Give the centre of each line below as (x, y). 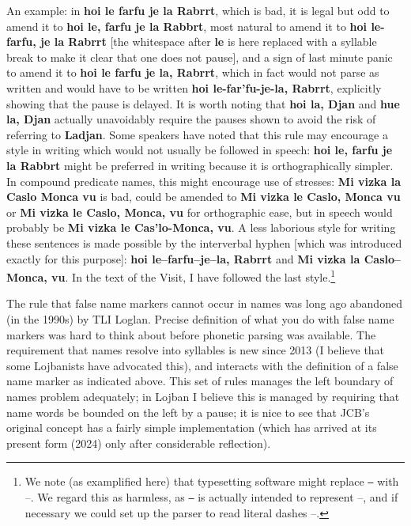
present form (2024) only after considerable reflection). (139, 443)
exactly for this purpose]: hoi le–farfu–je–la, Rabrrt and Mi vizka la (183, 258)
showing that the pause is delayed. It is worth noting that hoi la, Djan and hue (203, 103)
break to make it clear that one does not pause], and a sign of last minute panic (200, 57)
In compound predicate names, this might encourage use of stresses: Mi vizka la (204, 181)
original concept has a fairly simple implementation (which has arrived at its (192, 428)
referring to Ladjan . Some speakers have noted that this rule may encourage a (197, 134)
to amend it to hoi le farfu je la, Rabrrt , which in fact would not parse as (193, 72)
